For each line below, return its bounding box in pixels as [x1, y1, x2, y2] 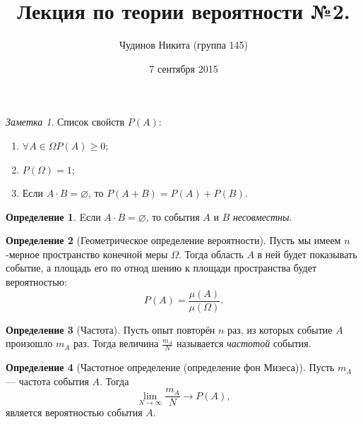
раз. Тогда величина [73, 336, 159, 351]
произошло [6, 336, 53, 351]
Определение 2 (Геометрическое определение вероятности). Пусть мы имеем [6, 233, 341, 248]
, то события [145, 209, 200, 224]
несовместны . [232, 209, 292, 224]
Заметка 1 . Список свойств [6, 114, 125, 129]
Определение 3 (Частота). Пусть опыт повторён [6, 322, 215, 337]
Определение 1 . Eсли [6, 209, 101, 224]
